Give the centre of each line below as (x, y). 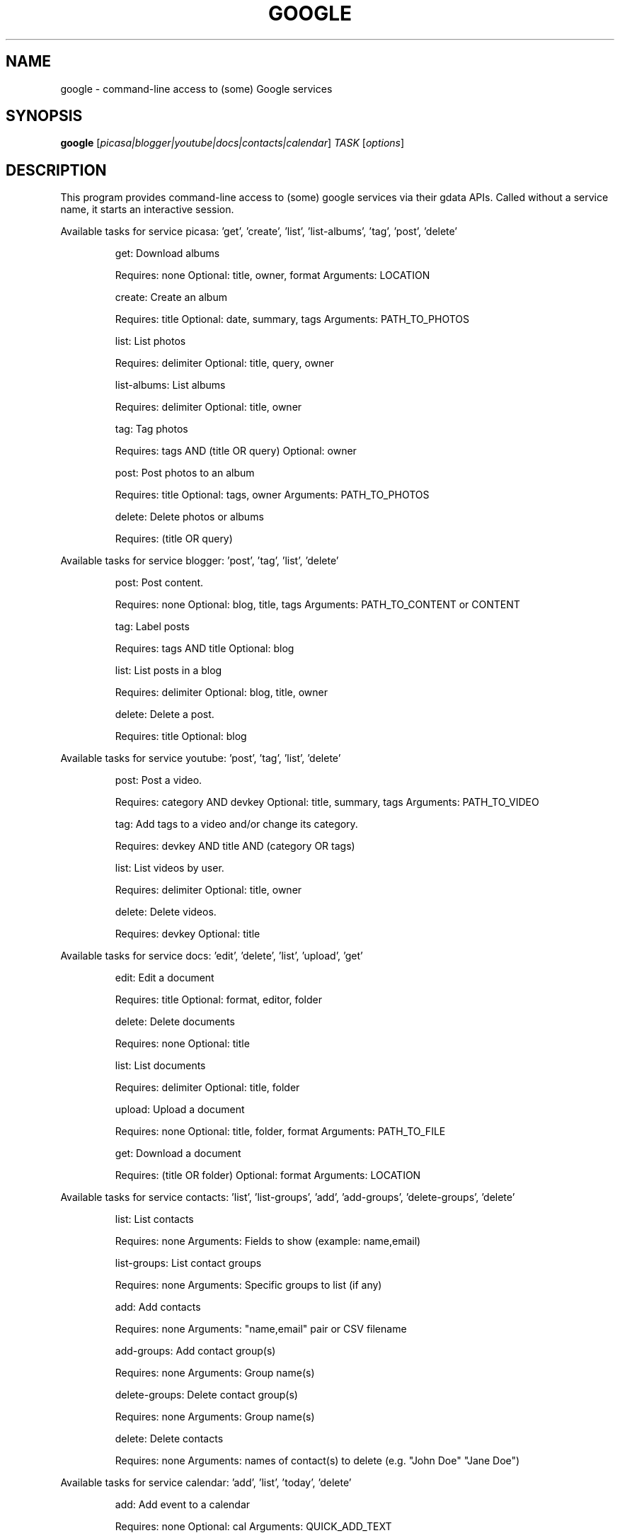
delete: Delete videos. (166, 912)
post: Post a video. (159, 780)
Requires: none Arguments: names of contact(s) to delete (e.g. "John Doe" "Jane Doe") (317, 1461)
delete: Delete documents (175, 1022)
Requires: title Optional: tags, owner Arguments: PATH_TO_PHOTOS (272, 495)
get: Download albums (167, 254)
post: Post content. (159, 583)
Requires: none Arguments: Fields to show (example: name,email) (268, 1241)
